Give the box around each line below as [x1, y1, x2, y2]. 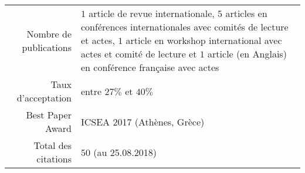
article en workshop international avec [126, 33, 282, 47]
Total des [33, 138, 72, 152]
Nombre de [26, 26, 72, 40]
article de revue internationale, [89, 6, 215, 20]
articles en [225, 6, 267, 20]
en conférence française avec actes [81, 60, 219, 74]
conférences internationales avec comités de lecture [81, 20, 289, 33]
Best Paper [26, 108, 72, 121]
